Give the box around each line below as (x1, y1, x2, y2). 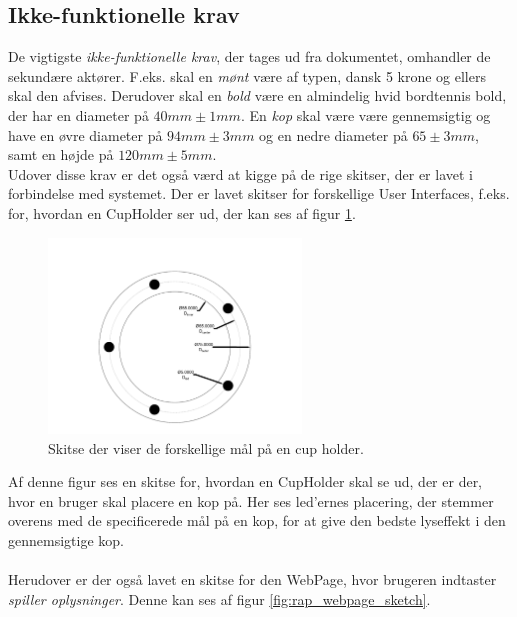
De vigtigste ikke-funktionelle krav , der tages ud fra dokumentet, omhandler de (8, 46, 491, 67)
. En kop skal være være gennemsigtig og (240, 104, 491, 125)
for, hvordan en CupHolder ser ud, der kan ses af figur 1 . (8, 202, 356, 223)
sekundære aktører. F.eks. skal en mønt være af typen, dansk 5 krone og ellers (8, 65, 486, 86)
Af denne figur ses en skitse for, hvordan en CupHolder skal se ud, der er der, (8, 471, 483, 492)
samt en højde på (8, 144, 114, 165)
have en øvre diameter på (8, 124, 163, 145)
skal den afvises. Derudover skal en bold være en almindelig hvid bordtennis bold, (8, 85, 507, 106)
